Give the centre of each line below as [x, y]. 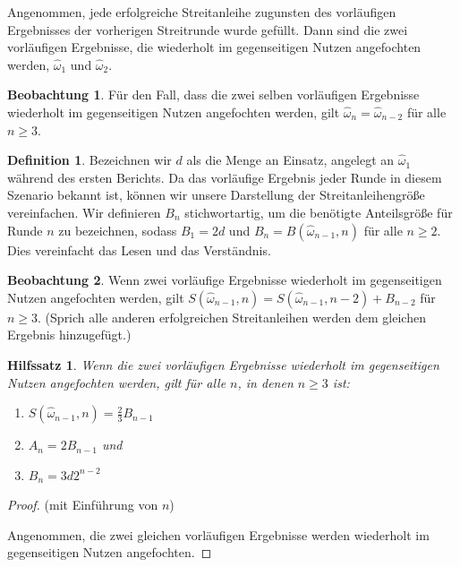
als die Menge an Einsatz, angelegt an [290, 160]
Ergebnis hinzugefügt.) [69, 335]
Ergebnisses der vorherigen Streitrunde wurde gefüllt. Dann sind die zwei [208, 29]
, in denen [265, 382]
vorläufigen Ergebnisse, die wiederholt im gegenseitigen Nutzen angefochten [214, 47]
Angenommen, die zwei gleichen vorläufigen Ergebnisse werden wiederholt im [218, 534]
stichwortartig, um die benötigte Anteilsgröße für [319, 212]
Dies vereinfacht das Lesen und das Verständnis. [139, 249]
